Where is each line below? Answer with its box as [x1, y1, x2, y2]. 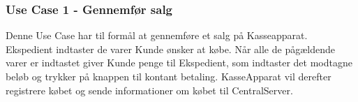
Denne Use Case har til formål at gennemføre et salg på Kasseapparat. [6, 28, 308, 43]
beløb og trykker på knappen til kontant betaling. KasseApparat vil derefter [6, 69, 331, 83]
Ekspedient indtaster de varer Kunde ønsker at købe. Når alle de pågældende [6, 41, 335, 56]
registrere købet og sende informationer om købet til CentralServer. [6, 82, 293, 97]
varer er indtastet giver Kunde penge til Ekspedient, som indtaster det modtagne [6, 55, 352, 70]
